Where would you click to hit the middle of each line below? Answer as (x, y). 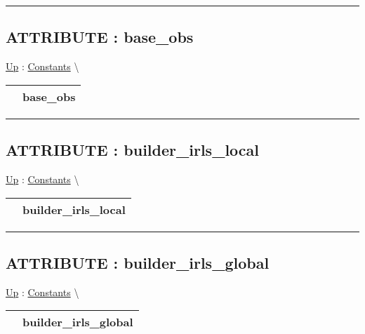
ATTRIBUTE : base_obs (100, 37)
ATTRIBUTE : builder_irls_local (133, 150)
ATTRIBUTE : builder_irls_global (138, 262)
